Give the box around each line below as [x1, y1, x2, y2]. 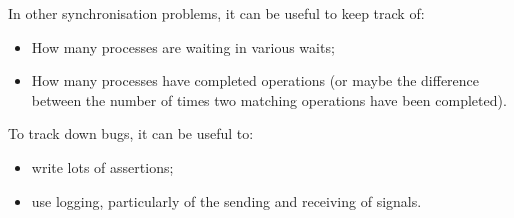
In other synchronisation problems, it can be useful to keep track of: [8, 3, 425, 23]
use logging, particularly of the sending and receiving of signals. [31, 190, 422, 211]
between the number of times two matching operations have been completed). [31, 89, 507, 110]
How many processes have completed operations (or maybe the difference [31, 70, 480, 91]
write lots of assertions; [31, 156, 174, 177]
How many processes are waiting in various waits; [31, 36, 335, 57]
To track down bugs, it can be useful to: [8, 123, 254, 144]
